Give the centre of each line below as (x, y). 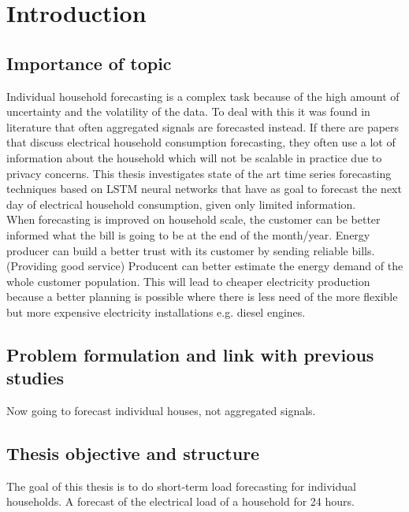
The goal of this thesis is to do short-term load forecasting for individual (181, 486)
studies (35, 378)
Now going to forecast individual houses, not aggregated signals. (161, 411)
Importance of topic (89, 63)
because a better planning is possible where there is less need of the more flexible (202, 297)
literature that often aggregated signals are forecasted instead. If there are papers (203, 126)
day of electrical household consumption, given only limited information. (181, 204)
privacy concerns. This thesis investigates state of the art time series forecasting (199, 173)
